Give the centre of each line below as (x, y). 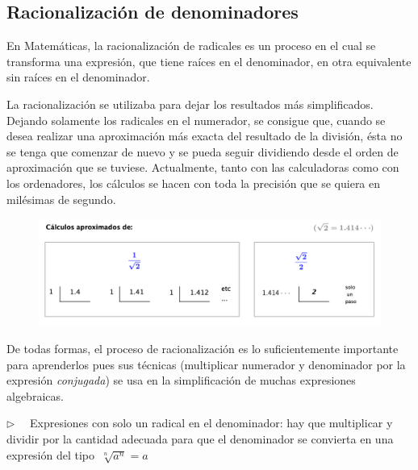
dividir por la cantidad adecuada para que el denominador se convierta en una (200, 439)
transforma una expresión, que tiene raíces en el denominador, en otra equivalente (209, 61)
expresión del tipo (51, 454)
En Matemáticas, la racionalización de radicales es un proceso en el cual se (191, 46)
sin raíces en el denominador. (78, 77)
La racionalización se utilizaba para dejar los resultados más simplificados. (190, 104)
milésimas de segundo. (61, 199)
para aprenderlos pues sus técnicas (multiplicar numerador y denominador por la (206, 364)
